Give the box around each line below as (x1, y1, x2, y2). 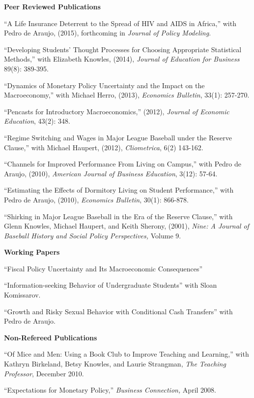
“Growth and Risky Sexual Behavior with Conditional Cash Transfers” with (4, 306, 233, 316)
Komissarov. (4, 290, 41, 300)
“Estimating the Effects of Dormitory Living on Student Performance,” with (4, 185, 234, 195)
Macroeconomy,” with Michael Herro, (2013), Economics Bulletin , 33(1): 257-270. (4, 90, 250, 100)
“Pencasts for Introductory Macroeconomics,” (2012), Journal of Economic (4, 106, 229, 116)
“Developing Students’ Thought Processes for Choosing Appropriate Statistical (4, 44, 242, 54)
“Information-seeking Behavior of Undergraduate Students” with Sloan (4, 280, 217, 290)
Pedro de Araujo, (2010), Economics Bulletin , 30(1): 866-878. (4, 194, 189, 204)
